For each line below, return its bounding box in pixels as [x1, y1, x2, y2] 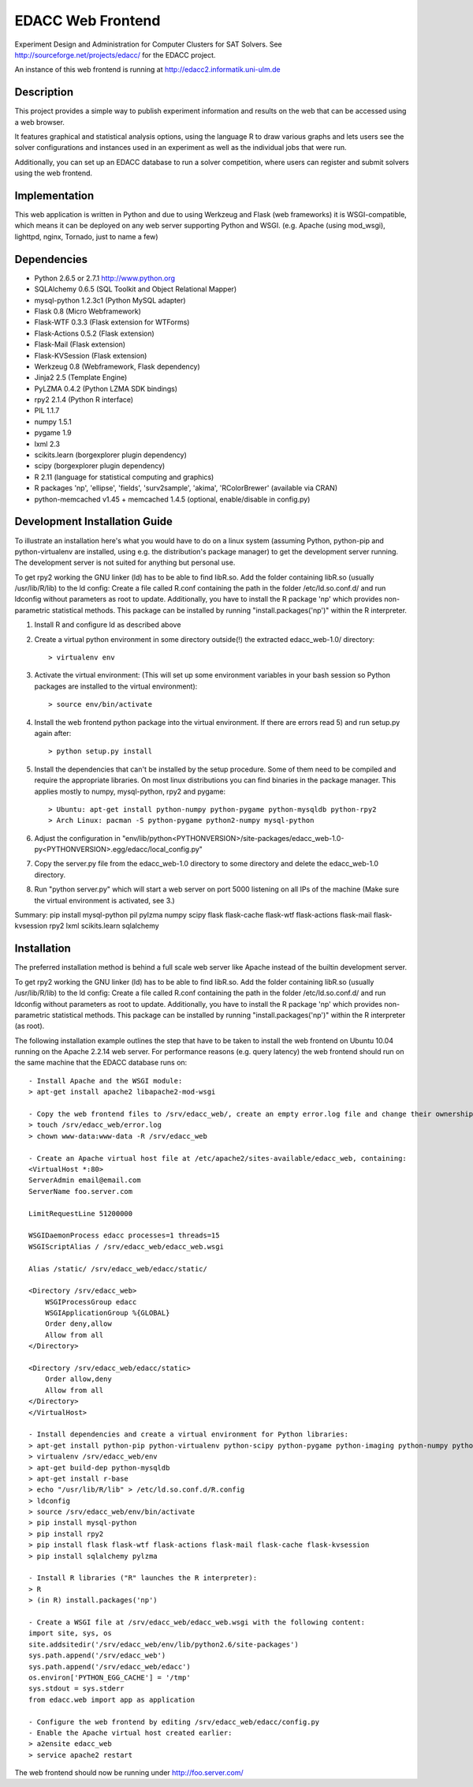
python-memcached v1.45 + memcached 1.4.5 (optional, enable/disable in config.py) [34, 494, 311, 504]
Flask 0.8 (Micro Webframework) [34, 306, 142, 316]
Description [14, 85, 74, 99]
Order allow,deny [44, 1375, 112, 1383]
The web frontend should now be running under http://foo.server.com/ [14, 1768, 244, 1778]
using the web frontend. [14, 168, 93, 178]
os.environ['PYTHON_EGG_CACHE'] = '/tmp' [28, 1672, 191, 1682]
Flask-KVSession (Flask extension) [34, 351, 147, 360]
